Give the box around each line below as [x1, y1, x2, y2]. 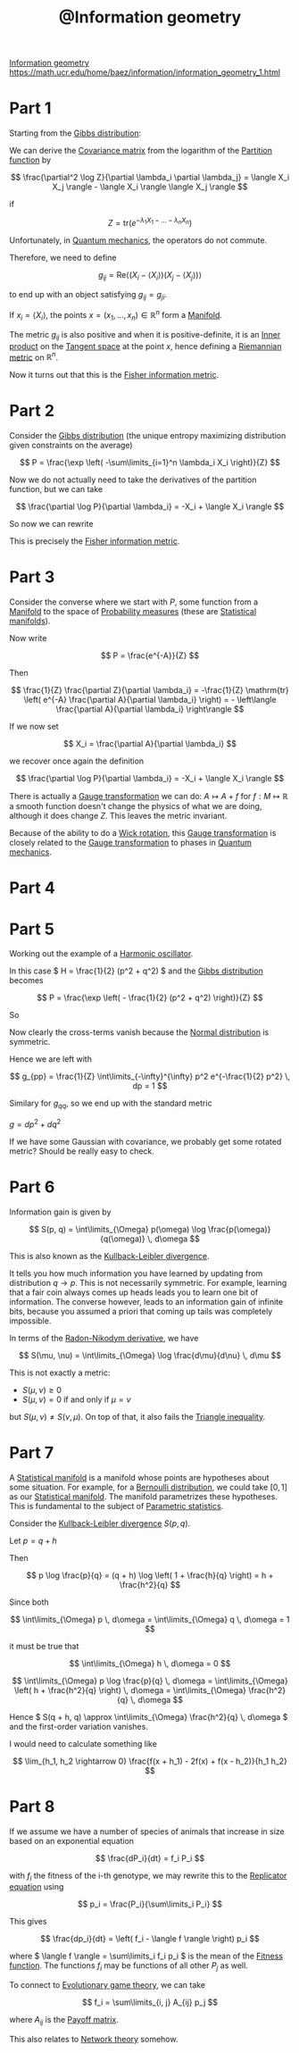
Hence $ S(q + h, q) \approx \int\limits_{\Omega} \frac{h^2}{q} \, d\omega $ [9, 1711, 288, 1722]
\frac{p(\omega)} [208, 1223, 271, 1234]
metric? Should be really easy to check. [9, 1146, 154, 1156]
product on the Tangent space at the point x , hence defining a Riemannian [9, 340, 282, 351]
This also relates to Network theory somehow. [9, 2033, 179, 2044]
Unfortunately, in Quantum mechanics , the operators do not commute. [9, 235, 268, 246]
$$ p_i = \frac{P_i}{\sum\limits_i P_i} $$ [77, 1899, 223, 1909]
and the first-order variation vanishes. [9, 1721, 149, 1732]
